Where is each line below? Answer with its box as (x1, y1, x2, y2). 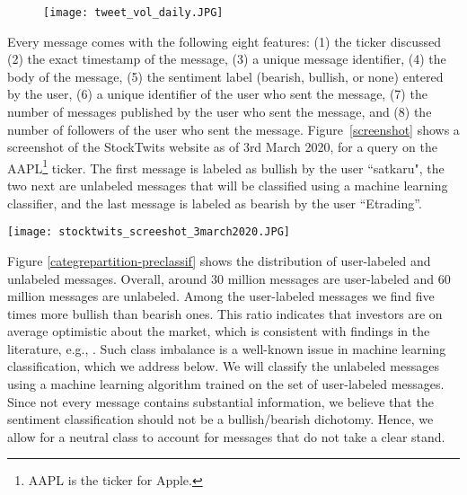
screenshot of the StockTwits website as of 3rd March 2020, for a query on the (7, 137, 437, 156)
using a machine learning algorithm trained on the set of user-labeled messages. (7, 375, 445, 393)
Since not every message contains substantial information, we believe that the (7, 392, 434, 411)
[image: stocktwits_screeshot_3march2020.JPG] (7, 225, 290, 239)
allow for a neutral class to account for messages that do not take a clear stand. (7, 427, 445, 446)
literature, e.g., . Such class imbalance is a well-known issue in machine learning (7, 339, 446, 358)
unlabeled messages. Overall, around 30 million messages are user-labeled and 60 (7, 269, 451, 287)
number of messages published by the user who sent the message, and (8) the (7, 102, 432, 121)
